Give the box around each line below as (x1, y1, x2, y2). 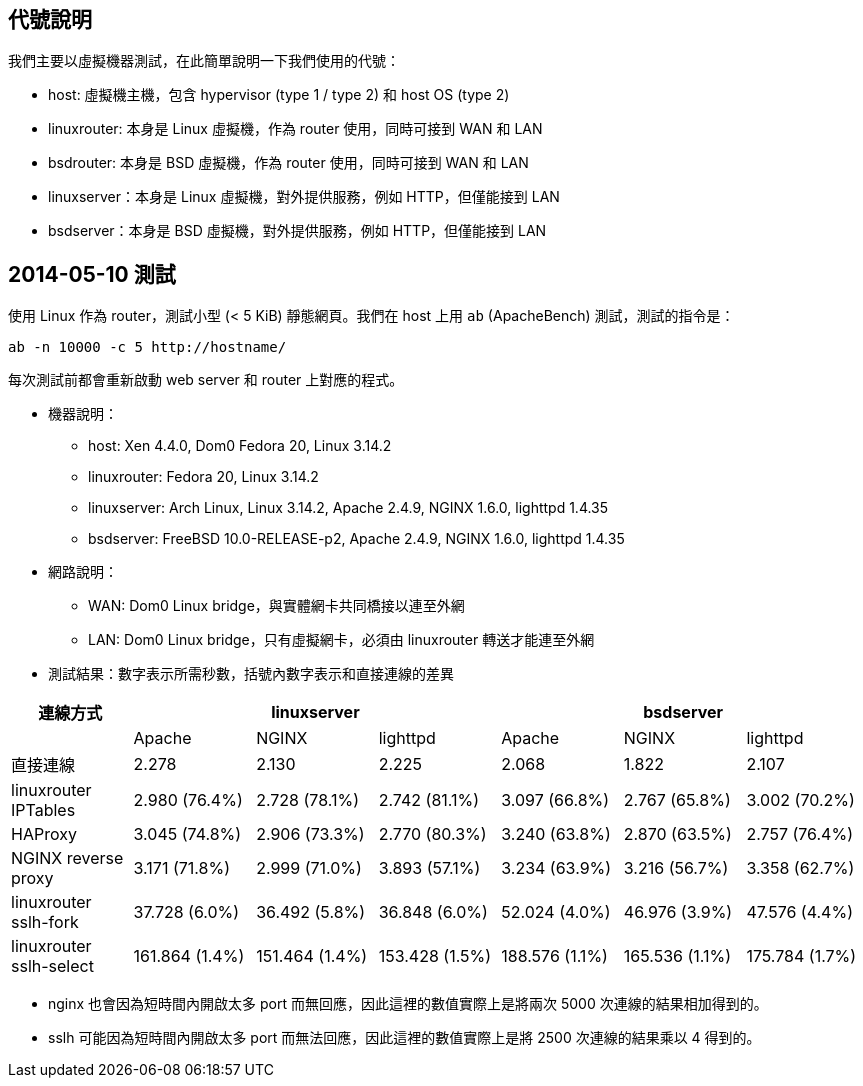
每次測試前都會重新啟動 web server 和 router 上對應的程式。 (8, 371, 404, 389)
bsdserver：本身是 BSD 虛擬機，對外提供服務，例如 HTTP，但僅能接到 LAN (48, 222, 547, 240)
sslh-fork (11, 912, 79, 933)
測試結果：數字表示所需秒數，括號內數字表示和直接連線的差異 (48, 665, 454, 683)
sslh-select (11, 956, 94, 977)
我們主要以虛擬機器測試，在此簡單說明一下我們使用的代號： (8, 52, 400, 70)
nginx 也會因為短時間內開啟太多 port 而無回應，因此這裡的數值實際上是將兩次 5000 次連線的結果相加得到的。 (48, 995, 768, 1013)
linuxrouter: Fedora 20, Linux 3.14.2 (88, 468, 319, 486)
